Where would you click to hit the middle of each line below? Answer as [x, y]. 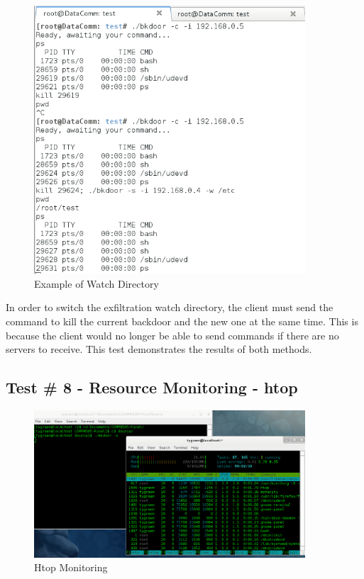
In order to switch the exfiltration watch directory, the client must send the [170, 307]
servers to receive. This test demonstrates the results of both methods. [159, 349]
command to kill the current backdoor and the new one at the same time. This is [182, 321]
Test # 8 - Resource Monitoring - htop [152, 387]
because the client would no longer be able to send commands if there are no [172, 335]
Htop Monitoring [71, 567]
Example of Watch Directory [96, 283]
